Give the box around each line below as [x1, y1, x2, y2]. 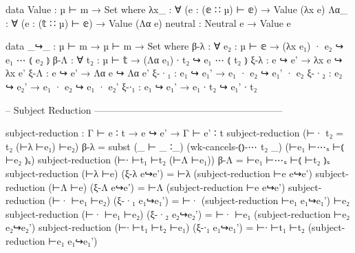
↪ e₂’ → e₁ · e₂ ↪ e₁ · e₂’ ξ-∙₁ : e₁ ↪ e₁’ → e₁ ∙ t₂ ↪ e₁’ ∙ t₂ [6, 79, 257, 93]
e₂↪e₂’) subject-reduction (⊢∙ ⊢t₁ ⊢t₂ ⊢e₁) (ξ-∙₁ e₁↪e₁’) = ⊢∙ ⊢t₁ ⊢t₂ [6, 220, 305, 234]
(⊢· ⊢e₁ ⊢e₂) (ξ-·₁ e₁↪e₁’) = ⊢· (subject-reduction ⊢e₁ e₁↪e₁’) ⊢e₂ [48, 193, 350, 208]
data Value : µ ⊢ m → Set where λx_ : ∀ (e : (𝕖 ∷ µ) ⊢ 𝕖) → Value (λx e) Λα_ [6, 2, 347, 16]
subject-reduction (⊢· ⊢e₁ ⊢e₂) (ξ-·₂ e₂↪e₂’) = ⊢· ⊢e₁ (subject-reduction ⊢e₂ [6, 206, 350, 221]
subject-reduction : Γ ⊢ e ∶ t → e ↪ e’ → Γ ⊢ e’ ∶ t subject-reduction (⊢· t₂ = [6, 125, 344, 140]
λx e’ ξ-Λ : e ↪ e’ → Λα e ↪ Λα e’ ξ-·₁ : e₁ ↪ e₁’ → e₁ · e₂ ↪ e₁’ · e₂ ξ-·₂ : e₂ [6, 65, 343, 80]
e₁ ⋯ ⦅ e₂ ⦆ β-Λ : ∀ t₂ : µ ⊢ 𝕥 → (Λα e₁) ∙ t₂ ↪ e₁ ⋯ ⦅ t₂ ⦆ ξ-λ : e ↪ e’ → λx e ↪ [6, 52, 343, 66]
